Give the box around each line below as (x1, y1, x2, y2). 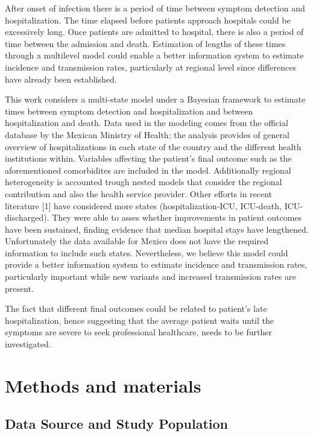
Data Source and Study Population (5, 414, 228, 433)
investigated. (5, 338, 51, 350)
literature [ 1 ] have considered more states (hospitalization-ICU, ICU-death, (5, 199, 282, 212)
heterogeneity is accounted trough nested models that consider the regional (5, 175, 282, 188)
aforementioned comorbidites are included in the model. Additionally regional (5, 163, 291, 176)
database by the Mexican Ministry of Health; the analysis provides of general (5, 128, 289, 141)
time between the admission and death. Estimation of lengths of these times (5, 37, 286, 49)
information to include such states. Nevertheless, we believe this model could (5, 246, 288, 259)
